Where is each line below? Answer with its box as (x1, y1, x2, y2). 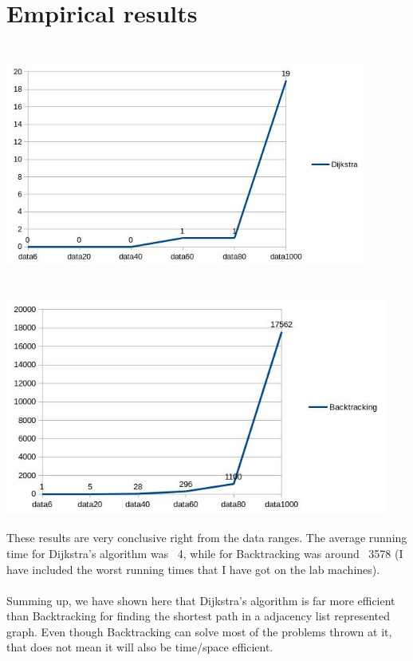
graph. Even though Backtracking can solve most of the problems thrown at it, (6, 623, 392, 639)
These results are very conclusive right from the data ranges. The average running (6, 529, 407, 546)
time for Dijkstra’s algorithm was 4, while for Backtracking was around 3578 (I (6, 544, 403, 561)
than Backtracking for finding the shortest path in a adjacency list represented (6, 608, 390, 624)
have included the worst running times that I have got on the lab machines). (6, 560, 380, 577)
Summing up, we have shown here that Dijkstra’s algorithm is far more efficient (6, 592, 395, 608)
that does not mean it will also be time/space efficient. (6, 639, 273, 655)
